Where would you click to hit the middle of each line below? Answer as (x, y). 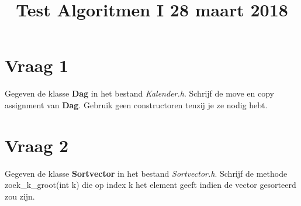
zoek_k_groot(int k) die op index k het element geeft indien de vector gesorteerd (150, 185)
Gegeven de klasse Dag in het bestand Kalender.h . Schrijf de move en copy (139, 93)
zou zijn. (20, 196)
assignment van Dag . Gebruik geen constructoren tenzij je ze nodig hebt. (136, 104)
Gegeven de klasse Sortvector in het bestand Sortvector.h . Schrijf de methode (146, 173)
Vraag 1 (37, 65)
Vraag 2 (37, 145)
